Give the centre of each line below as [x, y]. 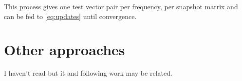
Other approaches [65, 50]
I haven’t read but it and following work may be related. [88, 73]
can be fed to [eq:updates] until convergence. [70, 16]
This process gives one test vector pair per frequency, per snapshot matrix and [121, 6]
